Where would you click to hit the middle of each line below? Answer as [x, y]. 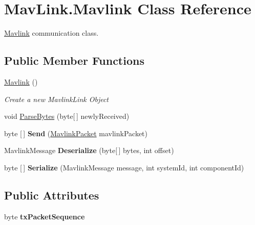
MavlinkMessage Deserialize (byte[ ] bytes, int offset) [89, 150]
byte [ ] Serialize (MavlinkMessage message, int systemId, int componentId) [124, 167]
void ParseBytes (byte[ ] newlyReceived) [67, 116]
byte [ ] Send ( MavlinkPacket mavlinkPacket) [76, 133]
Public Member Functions [74, 60]
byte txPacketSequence [45, 216]
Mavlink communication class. [51, 33]
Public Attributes [52, 195]
